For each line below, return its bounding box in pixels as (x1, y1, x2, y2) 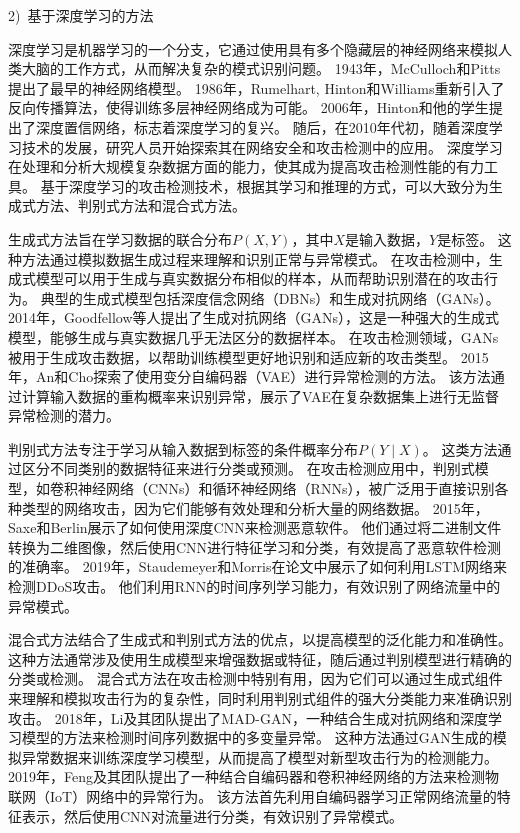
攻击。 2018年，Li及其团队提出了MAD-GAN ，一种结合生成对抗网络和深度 (8, 707, 488, 728)
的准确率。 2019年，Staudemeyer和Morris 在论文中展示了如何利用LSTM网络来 (8, 556, 507, 577)
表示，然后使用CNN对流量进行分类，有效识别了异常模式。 (21, 805, 404, 826)
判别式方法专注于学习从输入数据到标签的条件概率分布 (8, 438, 358, 459)
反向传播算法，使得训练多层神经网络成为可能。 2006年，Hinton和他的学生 (8, 97, 489, 118)
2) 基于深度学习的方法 (8, 5, 154, 25)
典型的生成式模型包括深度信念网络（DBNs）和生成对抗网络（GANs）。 (40, 287, 500, 308)
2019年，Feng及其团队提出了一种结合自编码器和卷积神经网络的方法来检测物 (8, 766, 499, 787)
